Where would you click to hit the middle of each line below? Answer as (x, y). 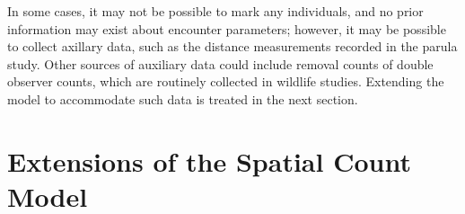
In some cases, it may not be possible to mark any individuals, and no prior (215, 11)
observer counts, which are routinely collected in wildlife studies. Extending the (226, 81)
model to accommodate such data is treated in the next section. (183, 98)
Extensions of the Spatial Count (209, 160)
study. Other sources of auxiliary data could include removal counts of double (220, 63)
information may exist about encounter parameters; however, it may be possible (227, 28)
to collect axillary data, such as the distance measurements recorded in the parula (232, 46)
